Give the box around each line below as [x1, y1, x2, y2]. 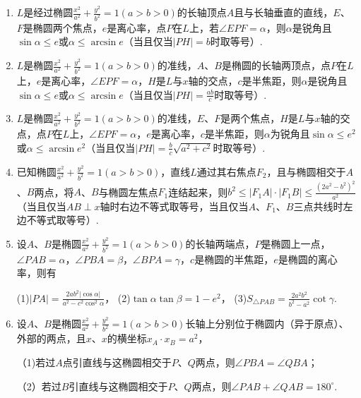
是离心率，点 [107, 20, 167, 35]
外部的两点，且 [16, 331, 86, 346]
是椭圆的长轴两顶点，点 [221, 58, 331, 73]
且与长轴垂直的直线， [234, 5, 333, 19]
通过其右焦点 [196, 164, 256, 179]
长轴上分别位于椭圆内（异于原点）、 [185, 315, 349, 330]
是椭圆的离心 [278, 251, 338, 266]
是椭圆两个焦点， [23, 20, 102, 35]
